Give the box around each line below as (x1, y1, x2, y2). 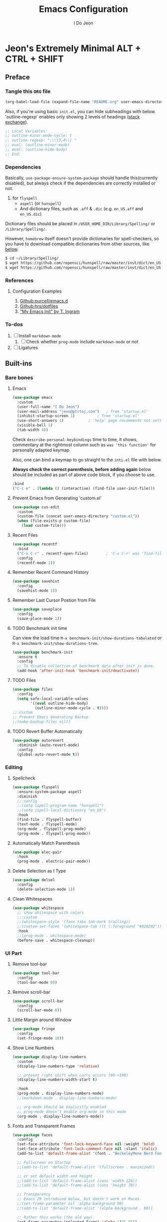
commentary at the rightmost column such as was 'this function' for (12, 442, 157, 448)
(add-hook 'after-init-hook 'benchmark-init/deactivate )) (17, 668, 140, 673)
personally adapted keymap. (12, 447, 71, 453)
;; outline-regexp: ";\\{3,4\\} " (5, 138, 77, 143)
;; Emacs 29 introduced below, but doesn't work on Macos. (17, 1197, 142, 1202)
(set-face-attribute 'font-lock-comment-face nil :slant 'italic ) (17, 1146, 158, 1152)
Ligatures (18, 345, 38, 351)
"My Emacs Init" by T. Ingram (19, 308, 80, 314)
